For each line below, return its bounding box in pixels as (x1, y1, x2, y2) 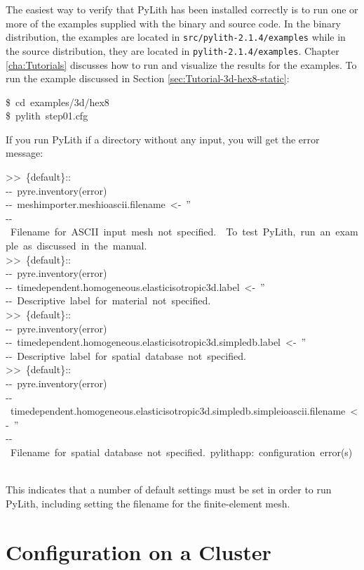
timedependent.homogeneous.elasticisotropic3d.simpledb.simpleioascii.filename (10, 403, 346, 418)
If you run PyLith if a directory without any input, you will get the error (6, 131, 320, 146)
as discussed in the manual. (22, 238, 147, 253)
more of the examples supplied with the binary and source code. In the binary (6, 15, 341, 30)
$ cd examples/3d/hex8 (6, 94, 109, 109)
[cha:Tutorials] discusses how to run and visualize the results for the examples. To (6, 57, 357, 72)
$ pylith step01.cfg (6, 108, 88, 123)
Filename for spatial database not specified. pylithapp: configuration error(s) (10, 444, 353, 459)
